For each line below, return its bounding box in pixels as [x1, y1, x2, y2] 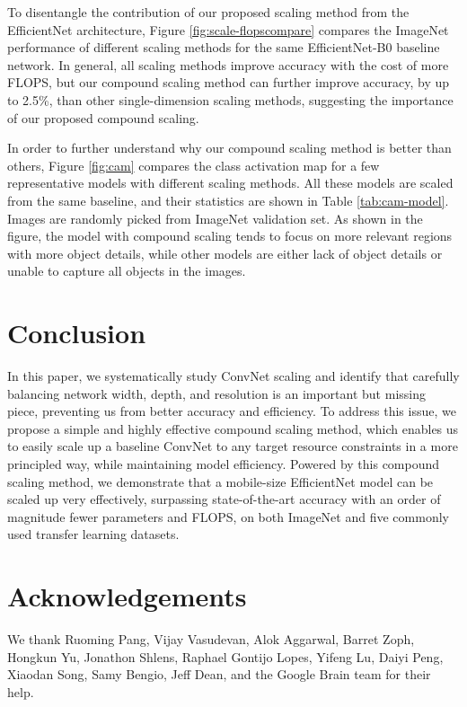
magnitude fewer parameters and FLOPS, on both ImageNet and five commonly [7, 507, 449, 526]
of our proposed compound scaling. [7, 108, 199, 127]
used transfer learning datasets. [7, 525, 180, 544]
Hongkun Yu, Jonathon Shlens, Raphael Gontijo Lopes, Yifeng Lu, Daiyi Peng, [7, 647, 444, 666]
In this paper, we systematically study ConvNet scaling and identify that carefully [7, 367, 460, 385]
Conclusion [7, 314, 146, 351]
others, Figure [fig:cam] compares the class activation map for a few [7, 155, 380, 174]
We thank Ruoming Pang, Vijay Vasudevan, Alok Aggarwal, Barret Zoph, [7, 630, 415, 649]
